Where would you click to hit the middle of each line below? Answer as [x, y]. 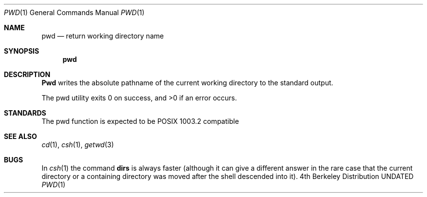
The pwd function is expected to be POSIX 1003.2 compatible [140, 121]
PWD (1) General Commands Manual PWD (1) [74, 12]
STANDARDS [25, 113]
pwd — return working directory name [103, 36]
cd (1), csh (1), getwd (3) [78, 145]
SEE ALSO [20, 136]
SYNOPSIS [22, 51]
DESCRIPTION [27, 74]
